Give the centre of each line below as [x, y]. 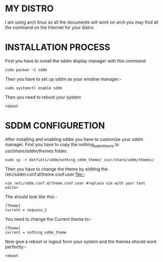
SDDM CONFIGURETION [55, 126]
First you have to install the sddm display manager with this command [75, 61]
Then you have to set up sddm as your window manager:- [63, 79]
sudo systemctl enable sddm [34, 88]
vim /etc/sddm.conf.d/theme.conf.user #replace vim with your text [75, 183]
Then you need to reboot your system [43, 97]
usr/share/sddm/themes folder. [36, 151]
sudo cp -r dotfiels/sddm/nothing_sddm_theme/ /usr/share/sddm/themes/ [80, 160]
